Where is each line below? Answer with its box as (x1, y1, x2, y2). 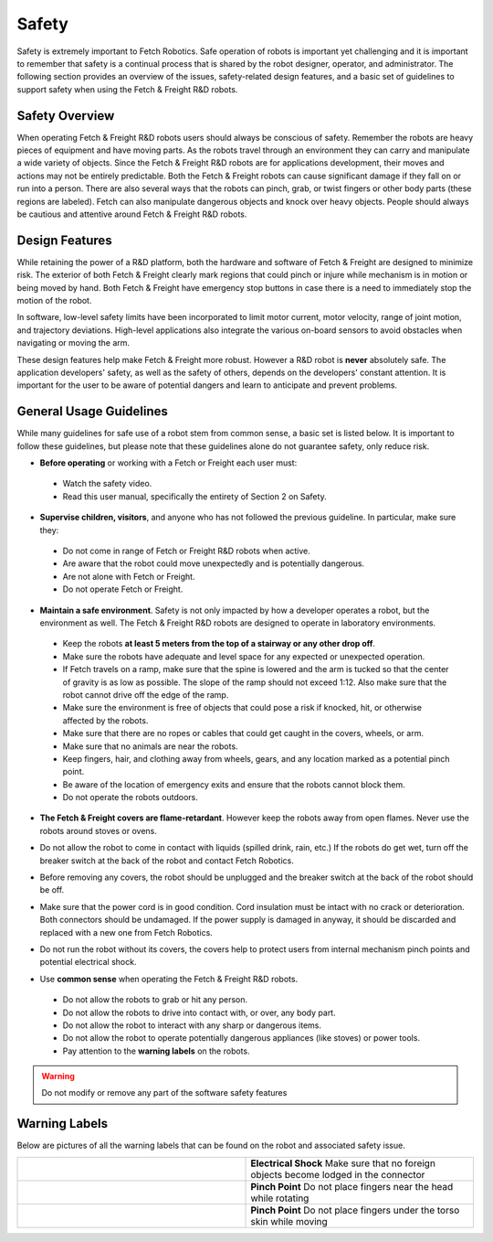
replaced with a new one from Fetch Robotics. (39, 926, 214, 937)
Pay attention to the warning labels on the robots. (62, 1045, 250, 1056)
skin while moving (250, 1215, 328, 1227)
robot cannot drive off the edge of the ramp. (62, 689, 229, 700)
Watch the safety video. (62, 478, 152, 489)
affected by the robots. (62, 714, 149, 726)
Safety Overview (16, 108, 115, 123)
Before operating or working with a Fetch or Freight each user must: (39, 457, 298, 468)
